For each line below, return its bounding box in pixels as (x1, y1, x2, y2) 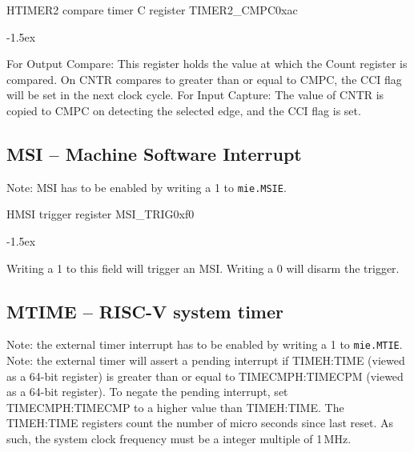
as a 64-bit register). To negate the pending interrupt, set (6, 383, 288, 400)
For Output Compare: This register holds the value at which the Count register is (6, 55, 408, 72)
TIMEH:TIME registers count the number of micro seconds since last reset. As (6, 414, 393, 431)
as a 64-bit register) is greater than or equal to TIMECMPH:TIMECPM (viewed (6, 367, 404, 384)
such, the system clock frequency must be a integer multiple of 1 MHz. (6, 430, 352, 447)
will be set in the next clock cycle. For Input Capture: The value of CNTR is (6, 86, 384, 103)
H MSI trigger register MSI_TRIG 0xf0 (6, 206, 195, 222)
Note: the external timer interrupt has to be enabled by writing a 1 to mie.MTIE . (6, 336, 403, 353)
